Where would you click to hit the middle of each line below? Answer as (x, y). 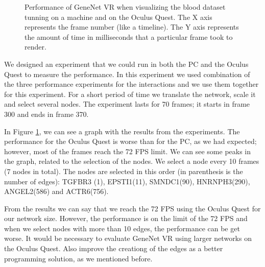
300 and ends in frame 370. (46, 114)
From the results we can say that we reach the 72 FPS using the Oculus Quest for (132, 208)
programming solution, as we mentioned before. (78, 258)
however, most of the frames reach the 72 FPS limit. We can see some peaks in (128, 151)
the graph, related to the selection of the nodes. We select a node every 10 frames (132, 161)
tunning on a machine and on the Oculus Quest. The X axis (118, 17)
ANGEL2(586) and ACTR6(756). (56, 191)
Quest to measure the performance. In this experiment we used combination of (127, 74)
